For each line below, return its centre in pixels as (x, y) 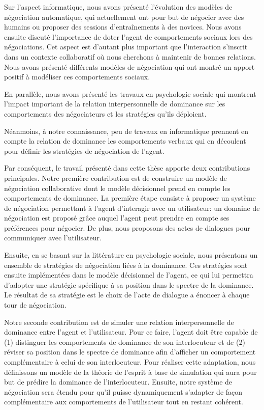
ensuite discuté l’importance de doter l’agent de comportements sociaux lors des (128, 36)
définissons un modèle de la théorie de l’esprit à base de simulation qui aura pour (130, 372)
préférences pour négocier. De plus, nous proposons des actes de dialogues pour (127, 227)
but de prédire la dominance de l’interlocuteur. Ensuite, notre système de (118, 382)
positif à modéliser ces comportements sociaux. (77, 77)
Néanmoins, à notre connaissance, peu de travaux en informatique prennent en (126, 131)
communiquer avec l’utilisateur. (53, 238)
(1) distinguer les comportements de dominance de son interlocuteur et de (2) (125, 341)
